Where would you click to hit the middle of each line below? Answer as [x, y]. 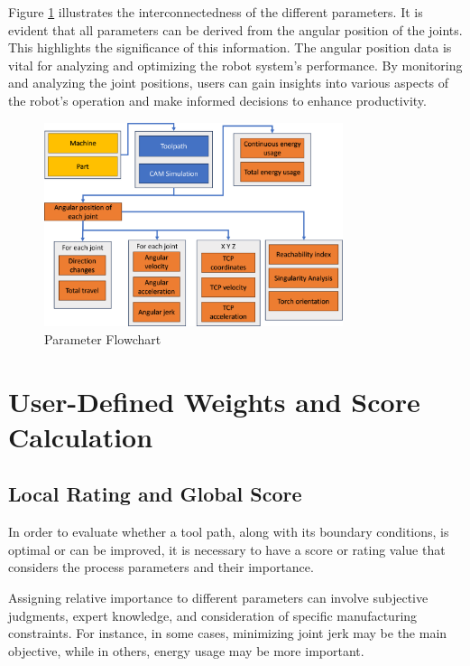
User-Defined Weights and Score [214, 401]
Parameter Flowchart [103, 338]
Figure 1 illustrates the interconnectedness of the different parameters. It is [216, 12]
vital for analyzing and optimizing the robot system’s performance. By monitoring [235, 65]
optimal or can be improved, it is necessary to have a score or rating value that [227, 549]
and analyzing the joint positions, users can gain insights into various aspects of [229, 83]
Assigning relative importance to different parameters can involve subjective [218, 598]
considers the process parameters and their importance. [161, 567]
